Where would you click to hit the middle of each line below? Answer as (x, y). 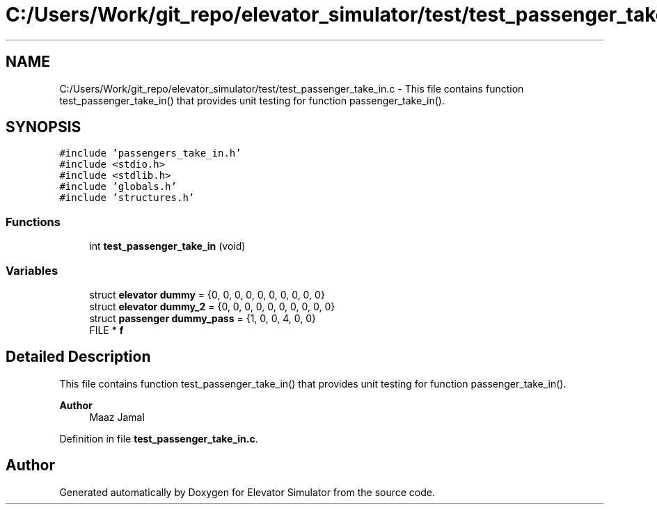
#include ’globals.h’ (118, 187)
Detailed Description (78, 357)
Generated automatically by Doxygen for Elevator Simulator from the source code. (247, 492)
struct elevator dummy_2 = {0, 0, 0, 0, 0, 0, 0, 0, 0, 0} (212, 306)
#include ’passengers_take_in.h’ (150, 153)
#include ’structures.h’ (127, 198)
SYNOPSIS (43, 127)
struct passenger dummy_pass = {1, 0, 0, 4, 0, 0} (203, 318)
